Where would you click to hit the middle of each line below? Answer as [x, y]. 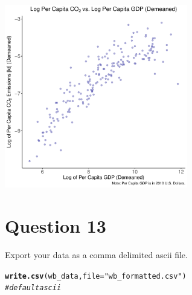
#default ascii [33, 288]
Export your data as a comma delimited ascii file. [96, 255]
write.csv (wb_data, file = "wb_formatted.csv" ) [96, 276]
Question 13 [56, 226]
